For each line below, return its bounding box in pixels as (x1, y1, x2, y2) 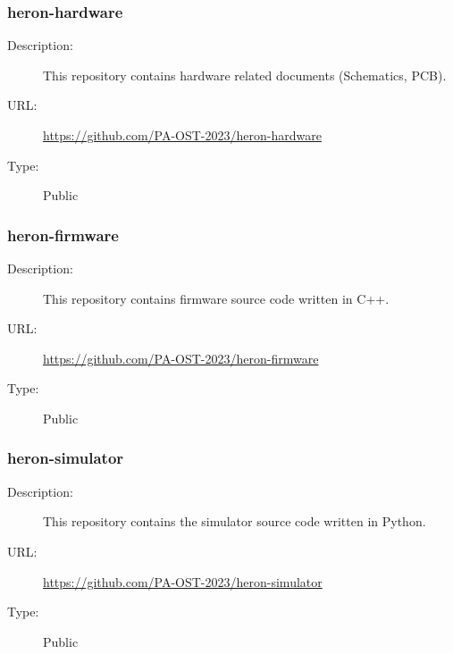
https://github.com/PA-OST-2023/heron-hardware (43, 126, 322, 144)
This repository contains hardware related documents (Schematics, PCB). (43, 65, 447, 84)
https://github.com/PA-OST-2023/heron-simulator (43, 572, 323, 591)
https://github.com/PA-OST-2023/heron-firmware (43, 348, 319, 367)
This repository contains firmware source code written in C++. (43, 289, 390, 307)
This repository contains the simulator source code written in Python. (43, 512, 426, 531)
